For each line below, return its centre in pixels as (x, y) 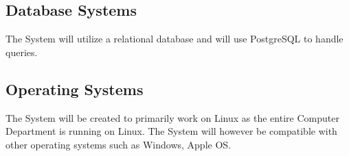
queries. (22, 52)
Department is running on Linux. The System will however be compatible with (171, 131)
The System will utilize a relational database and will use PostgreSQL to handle (174, 39)
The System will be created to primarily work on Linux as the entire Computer (172, 117)
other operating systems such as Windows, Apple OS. (118, 144)
